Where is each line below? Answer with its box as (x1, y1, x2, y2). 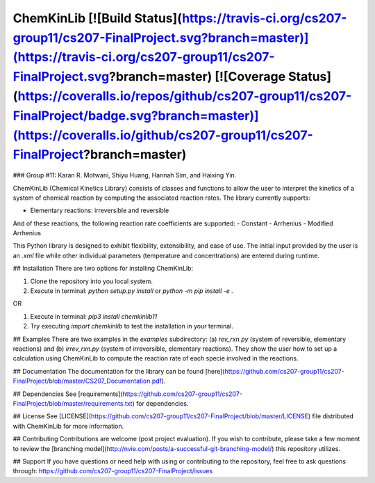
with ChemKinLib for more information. (12, 422, 124, 430)
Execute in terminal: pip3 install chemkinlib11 (30, 312, 158, 320)
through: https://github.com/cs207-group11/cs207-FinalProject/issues (12, 467, 213, 475)
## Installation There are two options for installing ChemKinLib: (12, 264, 194, 273)
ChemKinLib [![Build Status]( (12, 10, 183, 26)
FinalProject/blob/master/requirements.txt (12, 399, 133, 407)
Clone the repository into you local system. (30, 277, 153, 285)
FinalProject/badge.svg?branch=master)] (12, 108, 260, 123)
